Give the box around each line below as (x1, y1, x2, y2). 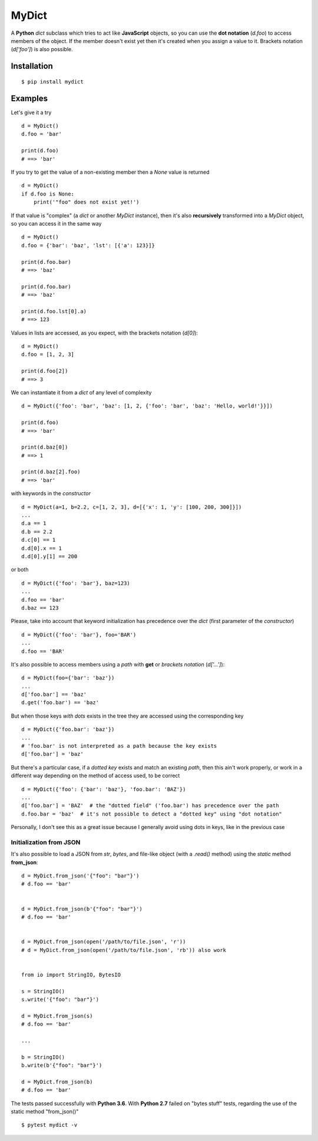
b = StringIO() (21, 1054, 65, 1060)
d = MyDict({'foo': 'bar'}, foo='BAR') (21, 631, 137, 638)
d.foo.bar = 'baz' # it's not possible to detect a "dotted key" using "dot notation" (21, 810, 283, 817)
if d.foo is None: (21, 190, 75, 197)
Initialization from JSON (11, 838, 81, 846)
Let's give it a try (11, 109, 52, 116)
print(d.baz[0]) (21, 444, 68, 450)
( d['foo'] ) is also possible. (11, 46, 73, 53)
